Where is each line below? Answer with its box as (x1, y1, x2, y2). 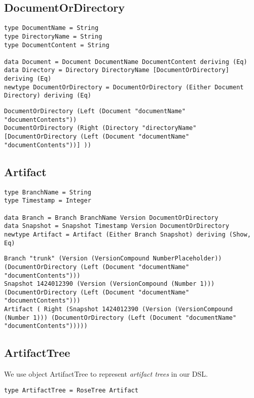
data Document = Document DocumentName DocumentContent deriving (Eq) (4, 58, 247, 65)
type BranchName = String (4, 188, 91, 196)
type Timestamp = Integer (4, 197, 91, 205)
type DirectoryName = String (4, 32, 102, 40)
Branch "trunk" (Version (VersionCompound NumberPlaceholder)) (4, 255, 222, 262)
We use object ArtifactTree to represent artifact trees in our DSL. (4, 369, 208, 379)
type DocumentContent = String (4, 41, 110, 49)
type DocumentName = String (4, 24, 99, 32)
